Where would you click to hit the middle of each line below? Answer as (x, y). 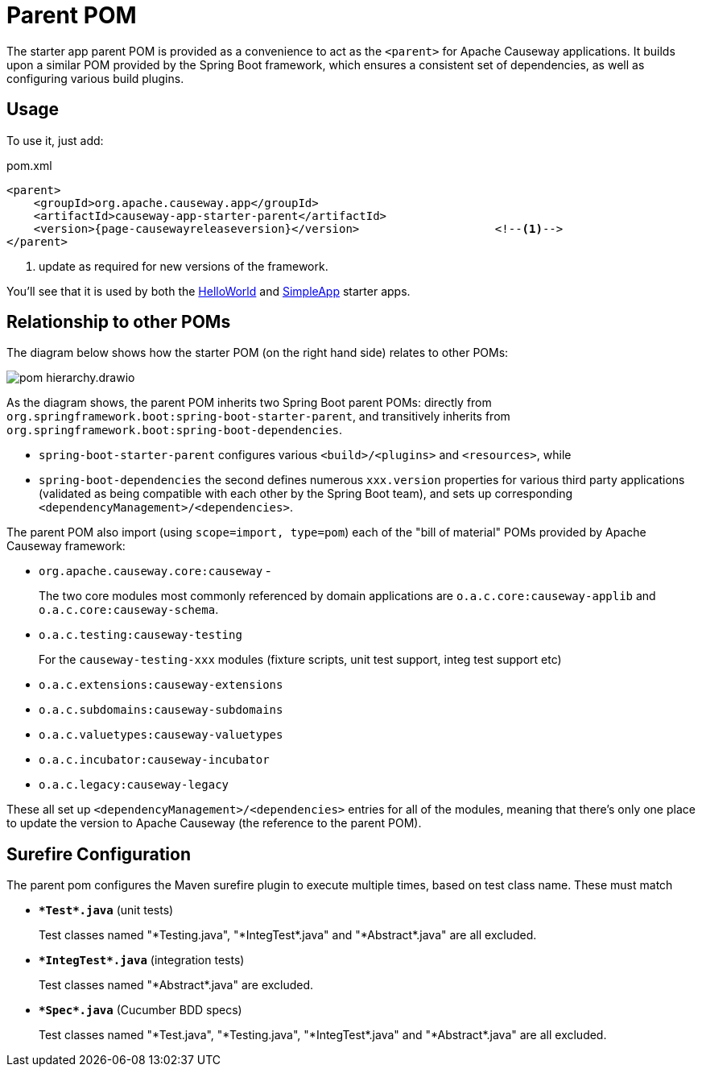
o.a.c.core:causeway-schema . (129, 610)
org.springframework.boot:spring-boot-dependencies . (175, 430)
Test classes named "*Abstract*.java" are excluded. (176, 985)
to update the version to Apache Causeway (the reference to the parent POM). (214, 823)
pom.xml (29, 165)
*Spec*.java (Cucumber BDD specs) (140, 1010)
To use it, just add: (55, 140)
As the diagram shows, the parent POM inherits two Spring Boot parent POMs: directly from (249, 403)
